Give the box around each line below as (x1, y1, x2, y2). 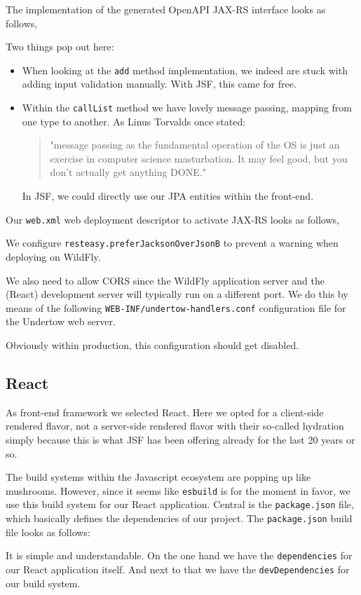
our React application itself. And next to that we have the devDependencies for (6, 561, 350, 576)
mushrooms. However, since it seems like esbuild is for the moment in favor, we (6, 483, 350, 498)
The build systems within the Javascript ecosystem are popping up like (6, 470, 311, 484)
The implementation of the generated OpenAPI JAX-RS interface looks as (6, 2, 326, 16)
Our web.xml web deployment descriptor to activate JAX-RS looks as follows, (6, 212, 339, 226)
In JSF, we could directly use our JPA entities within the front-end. (22, 189, 314, 203)
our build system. (6, 575, 81, 590)
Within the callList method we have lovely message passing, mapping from (22, 100, 353, 115)
